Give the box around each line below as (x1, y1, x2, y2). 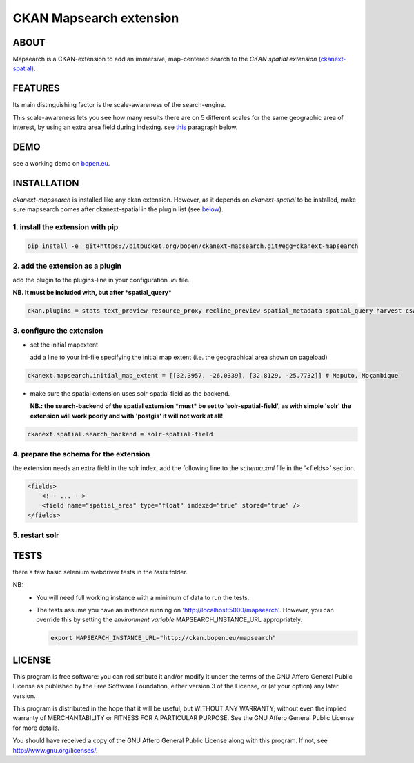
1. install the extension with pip (12, 222, 119, 232)
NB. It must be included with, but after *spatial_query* (12, 289, 172, 297)
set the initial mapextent (30, 340, 99, 349)
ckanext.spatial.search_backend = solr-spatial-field (27, 430, 213, 438)
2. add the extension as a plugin (12, 261, 122, 271)
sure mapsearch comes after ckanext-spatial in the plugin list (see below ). (12, 205, 224, 213)
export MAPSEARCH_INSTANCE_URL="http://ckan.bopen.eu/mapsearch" (50, 634, 277, 642)
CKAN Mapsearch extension (12, 10, 179, 26)
